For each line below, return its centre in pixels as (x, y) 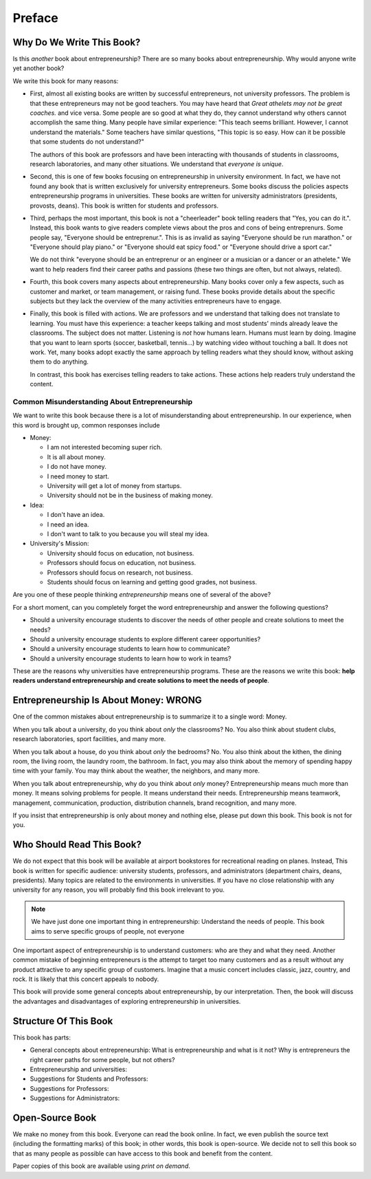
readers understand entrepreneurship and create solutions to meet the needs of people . (141, 681)
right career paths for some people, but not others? (102, 1059)
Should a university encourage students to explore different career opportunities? (145, 639)
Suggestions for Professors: (69, 1088)
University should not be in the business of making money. (130, 496)
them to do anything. (59, 362)
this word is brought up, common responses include (87, 425)
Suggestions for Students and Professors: (89, 1079)
